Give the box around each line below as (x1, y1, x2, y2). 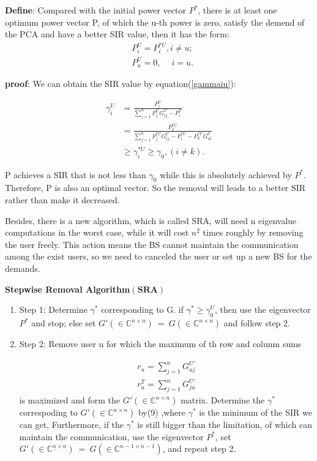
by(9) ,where (138, 406, 186, 419)
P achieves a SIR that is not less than (5, 168, 146, 181)
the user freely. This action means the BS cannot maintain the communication (5, 238, 299, 250)
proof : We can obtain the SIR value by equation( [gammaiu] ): (5, 77, 236, 90)
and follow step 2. (223, 317, 290, 329)
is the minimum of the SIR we (199, 406, 312, 419)
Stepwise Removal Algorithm (5, 282, 130, 295)
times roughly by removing (203, 226, 304, 239)
